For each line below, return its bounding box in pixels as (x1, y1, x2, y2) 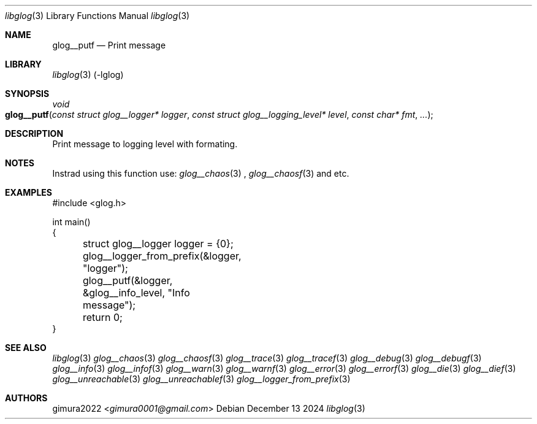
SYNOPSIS (5, 88, 50, 99)
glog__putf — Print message (52, 40, 166, 50)
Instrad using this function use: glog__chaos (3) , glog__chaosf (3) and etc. (52, 168, 349, 179)
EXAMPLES (5, 187, 52, 198)
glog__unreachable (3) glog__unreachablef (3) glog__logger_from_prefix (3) (52, 374, 351, 384)
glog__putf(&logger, (82, 274, 173, 287)
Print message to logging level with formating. (52, 139, 238, 149)
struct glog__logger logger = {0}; (82, 237, 234, 250)
